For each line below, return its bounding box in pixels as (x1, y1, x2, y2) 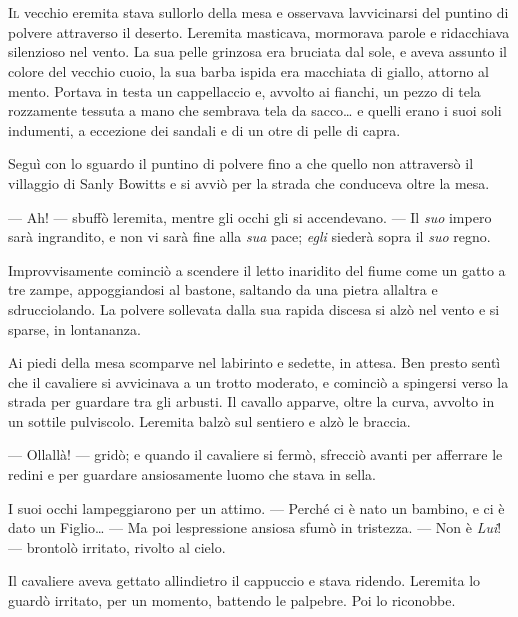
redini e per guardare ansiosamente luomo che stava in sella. (8, 464, 376, 485)
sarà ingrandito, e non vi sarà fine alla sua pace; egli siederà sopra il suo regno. (8, 226, 491, 247)
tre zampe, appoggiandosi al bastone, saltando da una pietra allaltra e (8, 279, 438, 300)
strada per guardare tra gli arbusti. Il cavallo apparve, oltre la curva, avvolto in (8, 391, 495, 412)
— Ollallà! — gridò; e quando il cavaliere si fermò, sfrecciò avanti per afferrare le (8, 444, 503, 465)
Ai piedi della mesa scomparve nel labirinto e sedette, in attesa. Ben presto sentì (8, 352, 501, 373)
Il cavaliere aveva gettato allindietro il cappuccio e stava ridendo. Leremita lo (8, 570, 481, 591)
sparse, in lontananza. (8, 318, 141, 339)
